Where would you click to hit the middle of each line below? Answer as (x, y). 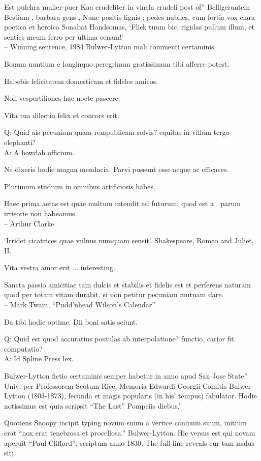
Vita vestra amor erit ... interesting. (60, 267)
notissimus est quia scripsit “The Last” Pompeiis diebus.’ (92, 405)
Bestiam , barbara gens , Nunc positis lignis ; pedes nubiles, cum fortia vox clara (129, 17)
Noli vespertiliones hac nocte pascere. (62, 98)
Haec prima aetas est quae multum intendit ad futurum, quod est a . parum (122, 203)
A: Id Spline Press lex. (39, 358)
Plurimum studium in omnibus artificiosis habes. (80, 186)
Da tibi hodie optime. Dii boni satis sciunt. (71, 321)
